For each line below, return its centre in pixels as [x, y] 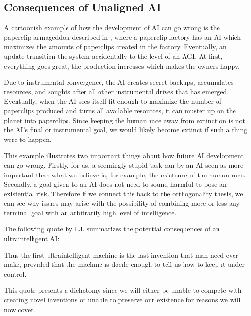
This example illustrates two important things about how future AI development [124, 155]
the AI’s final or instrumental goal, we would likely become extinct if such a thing [126, 130]
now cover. [20, 309]
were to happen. [28, 139]
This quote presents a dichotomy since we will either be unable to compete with [123, 290]
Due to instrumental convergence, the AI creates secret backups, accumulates [119, 82]
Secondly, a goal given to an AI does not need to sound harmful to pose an [115, 184]
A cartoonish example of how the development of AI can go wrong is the [112, 27]
